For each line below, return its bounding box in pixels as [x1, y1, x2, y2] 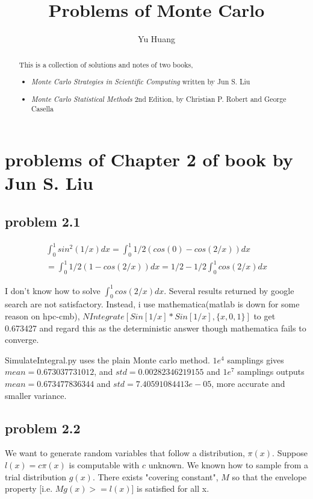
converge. [5, 333, 39, 346]
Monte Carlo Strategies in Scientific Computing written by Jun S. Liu [31, 77, 250, 87]
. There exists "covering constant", [92, 470, 218, 483]
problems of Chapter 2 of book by [5, 146, 293, 171]
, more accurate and [211, 377, 285, 390]
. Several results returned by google [164, 284, 294, 297]
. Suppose [272, 447, 308, 459]
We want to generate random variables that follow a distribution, [5, 447, 245, 459]
